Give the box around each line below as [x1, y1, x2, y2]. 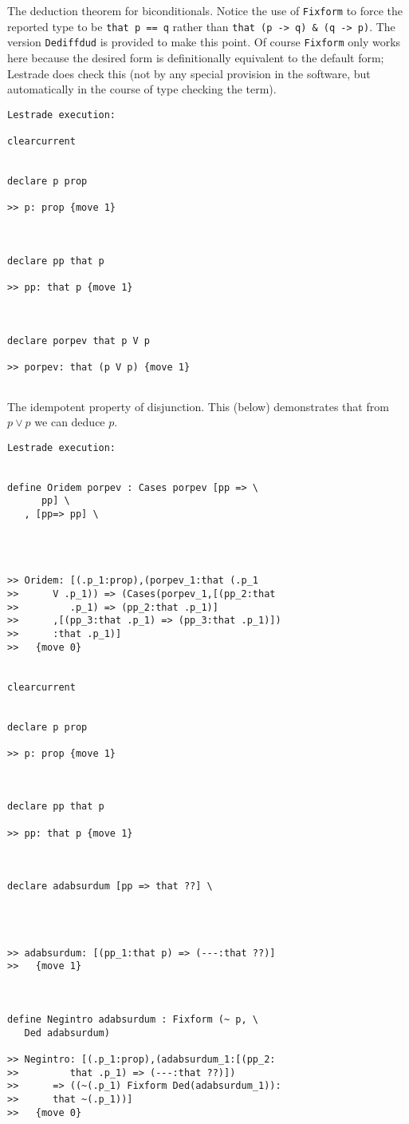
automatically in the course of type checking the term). [7, 81, 277, 97]
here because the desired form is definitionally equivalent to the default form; [7, 49, 384, 65]
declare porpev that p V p [7, 334, 150, 346]
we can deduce [34, 414, 105, 430]
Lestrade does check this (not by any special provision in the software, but [7, 65, 371, 81]
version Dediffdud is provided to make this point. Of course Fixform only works [7, 34, 401, 50]
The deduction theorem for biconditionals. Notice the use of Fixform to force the [7, 2, 403, 18]
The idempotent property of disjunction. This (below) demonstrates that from [7, 398, 389, 414]
